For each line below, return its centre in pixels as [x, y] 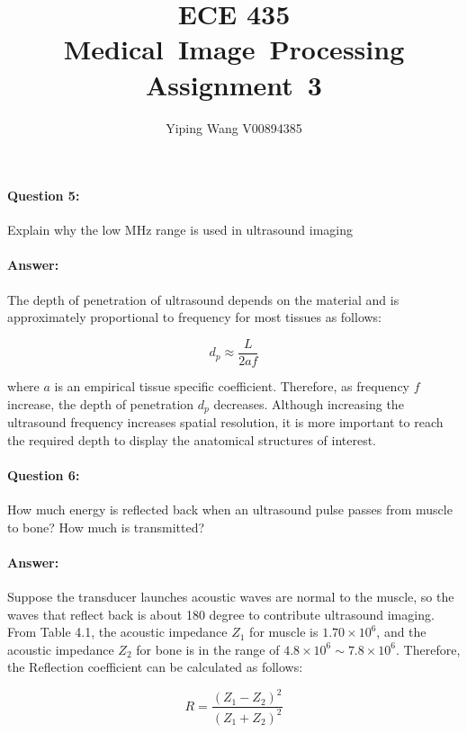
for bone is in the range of [208, 649]
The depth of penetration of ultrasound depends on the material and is [203, 299]
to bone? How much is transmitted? [106, 527]
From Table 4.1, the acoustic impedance [117, 632]
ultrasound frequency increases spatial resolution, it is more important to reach [225, 421]
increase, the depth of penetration [101, 403]
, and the [401, 632]
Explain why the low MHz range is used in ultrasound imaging [180, 230]
